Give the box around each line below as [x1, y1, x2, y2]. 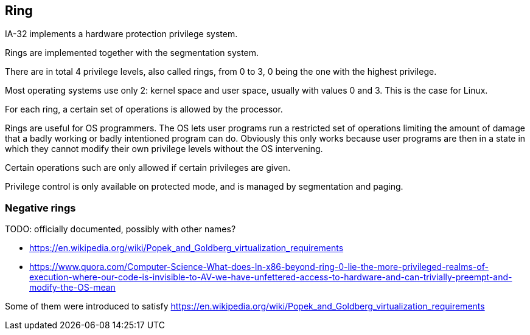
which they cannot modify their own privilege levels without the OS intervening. [5, 143, 323, 154]
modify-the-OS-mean [29, 282, 116, 293]
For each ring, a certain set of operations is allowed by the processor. [5, 104, 283, 115]
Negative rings [5, 201, 76, 214]
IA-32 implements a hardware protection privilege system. [5, 29, 238, 40]
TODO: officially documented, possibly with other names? [5, 224, 236, 235]
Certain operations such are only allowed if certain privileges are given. [5, 162, 291, 173]
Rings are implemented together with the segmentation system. [5, 47, 259, 58]
